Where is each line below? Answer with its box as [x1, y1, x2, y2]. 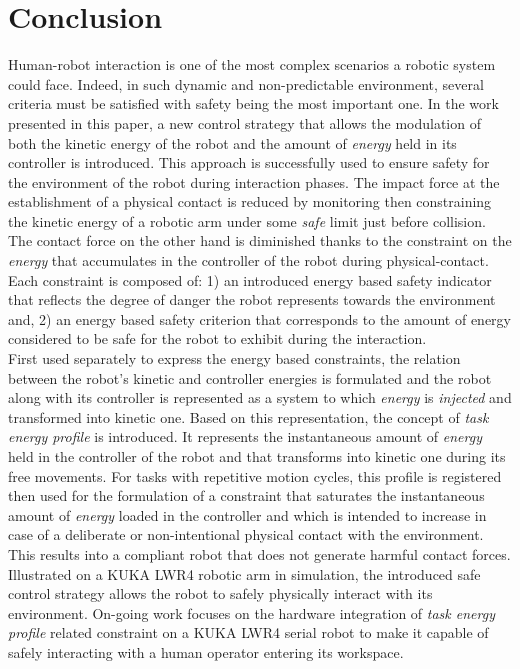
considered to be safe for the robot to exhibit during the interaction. [8, 328, 427, 349]
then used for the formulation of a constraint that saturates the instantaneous [8, 485, 485, 506]
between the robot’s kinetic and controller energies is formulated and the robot [8, 367, 492, 388]
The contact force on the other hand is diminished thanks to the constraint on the [8, 230, 512, 251]
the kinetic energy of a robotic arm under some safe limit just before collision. [8, 210, 486, 231]
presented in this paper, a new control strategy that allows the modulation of [8, 112, 481, 133]
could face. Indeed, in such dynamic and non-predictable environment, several [8, 73, 484, 94]
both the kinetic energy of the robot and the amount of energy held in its [8, 132, 457, 153]
